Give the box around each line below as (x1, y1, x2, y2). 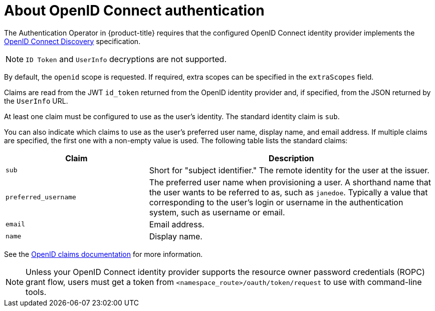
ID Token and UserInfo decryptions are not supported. (26, 54, 227, 64)
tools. (26, 286, 47, 297)
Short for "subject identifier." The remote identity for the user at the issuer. (149, 165, 429, 175)
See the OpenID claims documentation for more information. (4, 249, 203, 258)
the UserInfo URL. (4, 96, 68, 105)
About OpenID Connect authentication (4, 2, 265, 19)
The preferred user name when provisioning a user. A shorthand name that (149, 177, 431, 187)
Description (269, 153, 314, 163)
